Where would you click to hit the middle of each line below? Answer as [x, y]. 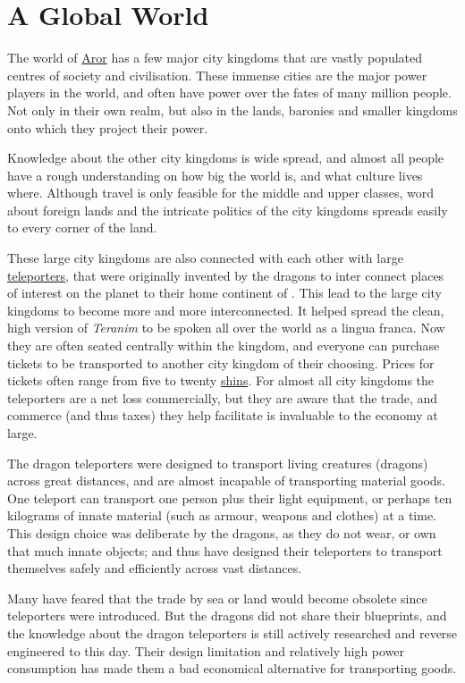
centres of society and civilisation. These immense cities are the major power [217, 75]
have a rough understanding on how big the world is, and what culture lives [215, 175]
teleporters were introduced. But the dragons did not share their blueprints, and [227, 616]
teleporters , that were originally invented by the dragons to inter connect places [226, 275]
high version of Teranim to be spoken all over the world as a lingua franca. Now [226, 328]
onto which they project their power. [108, 127]
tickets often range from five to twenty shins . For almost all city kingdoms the [221, 380]
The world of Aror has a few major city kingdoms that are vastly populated [215, 58]
